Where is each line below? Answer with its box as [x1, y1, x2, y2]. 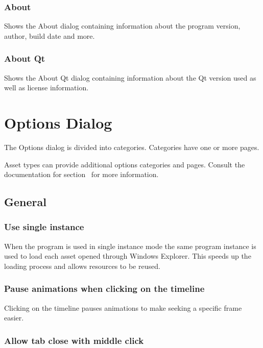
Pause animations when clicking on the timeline [4, 282, 205, 295]
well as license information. [4, 82, 89, 93]
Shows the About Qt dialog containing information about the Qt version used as [4, 72, 256, 83]
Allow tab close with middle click [4, 334, 144, 346]
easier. [4, 312, 24, 323]
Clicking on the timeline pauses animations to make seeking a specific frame [4, 302, 242, 313]
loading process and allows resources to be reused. [4, 260, 160, 271]
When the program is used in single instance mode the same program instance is [4, 240, 256, 251]
